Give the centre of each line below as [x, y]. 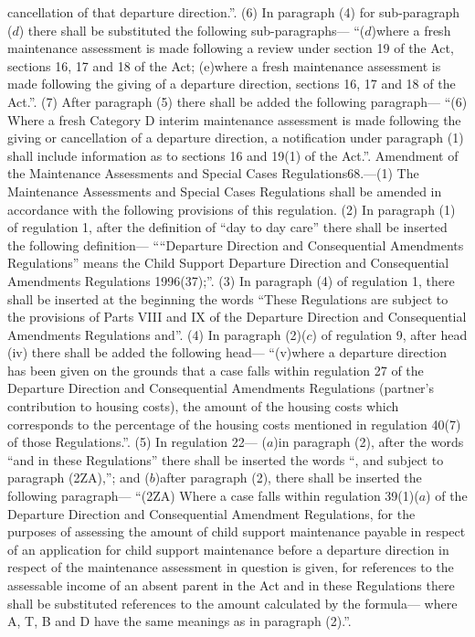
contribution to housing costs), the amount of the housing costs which [203, 406]
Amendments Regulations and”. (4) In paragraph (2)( [157, 334]
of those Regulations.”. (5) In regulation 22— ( [137, 442]
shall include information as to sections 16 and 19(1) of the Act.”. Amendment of [233, 155]
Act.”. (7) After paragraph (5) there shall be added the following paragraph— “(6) [237, 101]
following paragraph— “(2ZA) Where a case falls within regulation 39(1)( [213, 496]
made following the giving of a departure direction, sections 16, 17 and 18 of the [232, 84]
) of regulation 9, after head [390, 334]
